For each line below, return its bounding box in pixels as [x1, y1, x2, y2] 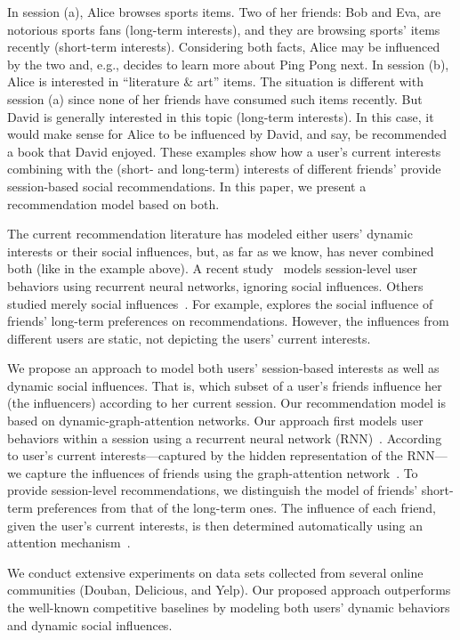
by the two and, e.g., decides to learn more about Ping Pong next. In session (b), [7, 54, 449, 73]
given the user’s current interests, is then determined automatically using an [7, 515, 423, 534]
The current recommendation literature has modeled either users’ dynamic [7, 224, 413, 243]
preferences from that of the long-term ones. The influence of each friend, [36, 498, 436, 517]
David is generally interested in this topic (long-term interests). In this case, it [7, 107, 434, 126]
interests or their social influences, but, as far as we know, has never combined [7, 241, 434, 260]
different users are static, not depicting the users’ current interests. [7, 328, 371, 347]
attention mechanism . [7, 533, 131, 552]
